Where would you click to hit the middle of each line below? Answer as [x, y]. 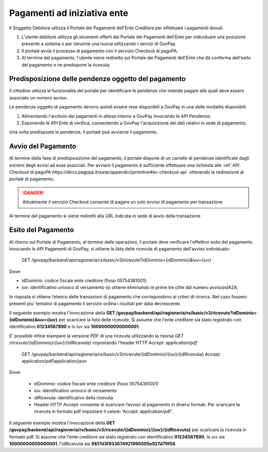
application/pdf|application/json [54, 361]
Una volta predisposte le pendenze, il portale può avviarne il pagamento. [83, 132]
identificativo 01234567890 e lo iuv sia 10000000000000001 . [74, 327]
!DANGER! [33, 193]
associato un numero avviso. [38, 97]
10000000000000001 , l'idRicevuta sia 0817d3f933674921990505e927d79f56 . [93, 444]
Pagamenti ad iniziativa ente [69, 13]
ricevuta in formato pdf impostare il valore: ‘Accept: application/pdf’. [103, 411]
